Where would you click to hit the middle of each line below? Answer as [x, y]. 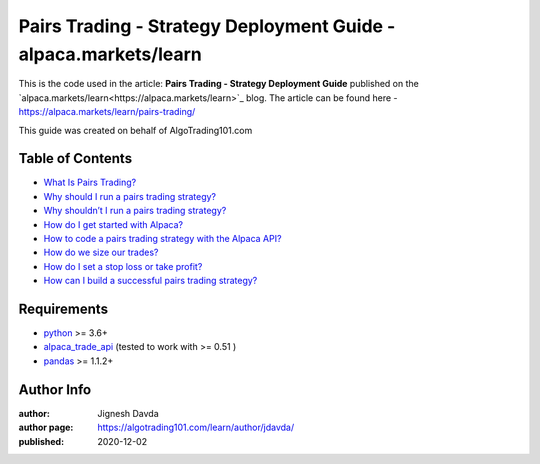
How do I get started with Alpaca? [113, 224]
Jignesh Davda [128, 413]
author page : [46, 427]
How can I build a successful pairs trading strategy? [150, 281]
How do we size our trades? [101, 252]
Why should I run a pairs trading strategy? [130, 196]
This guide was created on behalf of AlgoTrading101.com [135, 130]
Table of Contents [75, 158]
